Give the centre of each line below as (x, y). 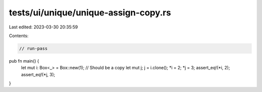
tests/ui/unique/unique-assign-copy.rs (90, 13)
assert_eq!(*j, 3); (38, 74)
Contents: (19, 36)
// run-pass (33, 48)
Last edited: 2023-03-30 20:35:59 (43, 27)
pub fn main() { (24, 61)
